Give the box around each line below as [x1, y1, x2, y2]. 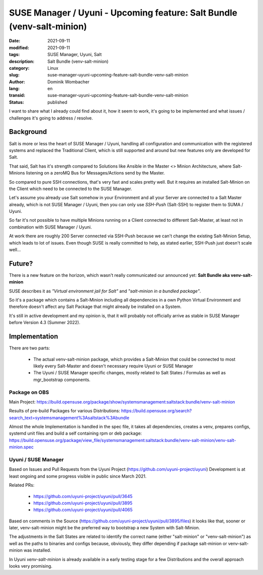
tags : [9, 52, 20, 57]
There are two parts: [9, 345, 50, 351]
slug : [9, 72, 19, 78]
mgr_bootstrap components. [33, 377, 91, 383]
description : [9, 58, 35, 64]
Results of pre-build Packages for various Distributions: [9, 408, 120, 414]
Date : [9, 38, 20, 44]
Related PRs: [9, 482, 35, 488]
